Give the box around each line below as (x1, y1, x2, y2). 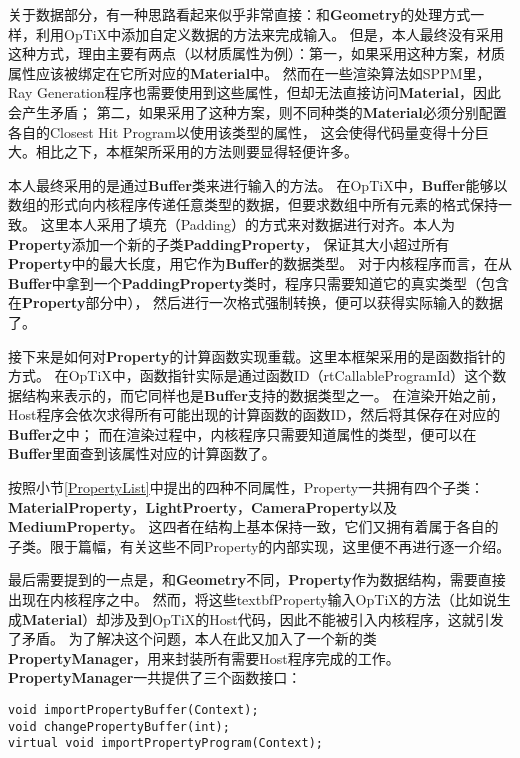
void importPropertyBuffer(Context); (8, 703, 259, 717)
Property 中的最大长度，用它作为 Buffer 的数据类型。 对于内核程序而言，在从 (8, 253, 512, 274)
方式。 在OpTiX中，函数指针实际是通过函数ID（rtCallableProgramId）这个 (8, 365, 493, 386)
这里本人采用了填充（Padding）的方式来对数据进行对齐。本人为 (40, 213, 456, 234)
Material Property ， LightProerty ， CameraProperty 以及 (8, 496, 398, 517)
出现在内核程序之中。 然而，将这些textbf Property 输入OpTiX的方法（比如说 (8, 589, 497, 610)
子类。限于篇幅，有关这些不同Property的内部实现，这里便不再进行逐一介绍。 (8, 535, 511, 556)
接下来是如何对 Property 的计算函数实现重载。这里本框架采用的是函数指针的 (8, 345, 506, 366)
